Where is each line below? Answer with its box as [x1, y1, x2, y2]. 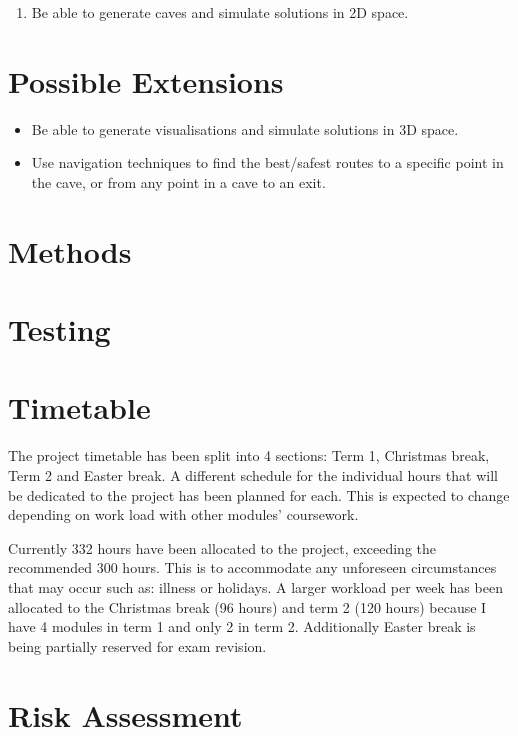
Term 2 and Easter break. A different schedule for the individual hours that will [8, 464, 498, 485]
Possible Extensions [8, 60, 284, 101]
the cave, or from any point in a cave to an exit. [31, 171, 326, 192]
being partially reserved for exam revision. [8, 635, 267, 656]
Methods [8, 230, 132, 271]
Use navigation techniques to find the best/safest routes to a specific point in [31, 152, 504, 173]
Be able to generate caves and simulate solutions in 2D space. [31, 2, 409, 22]
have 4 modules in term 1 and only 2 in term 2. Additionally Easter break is [8, 616, 476, 637]
